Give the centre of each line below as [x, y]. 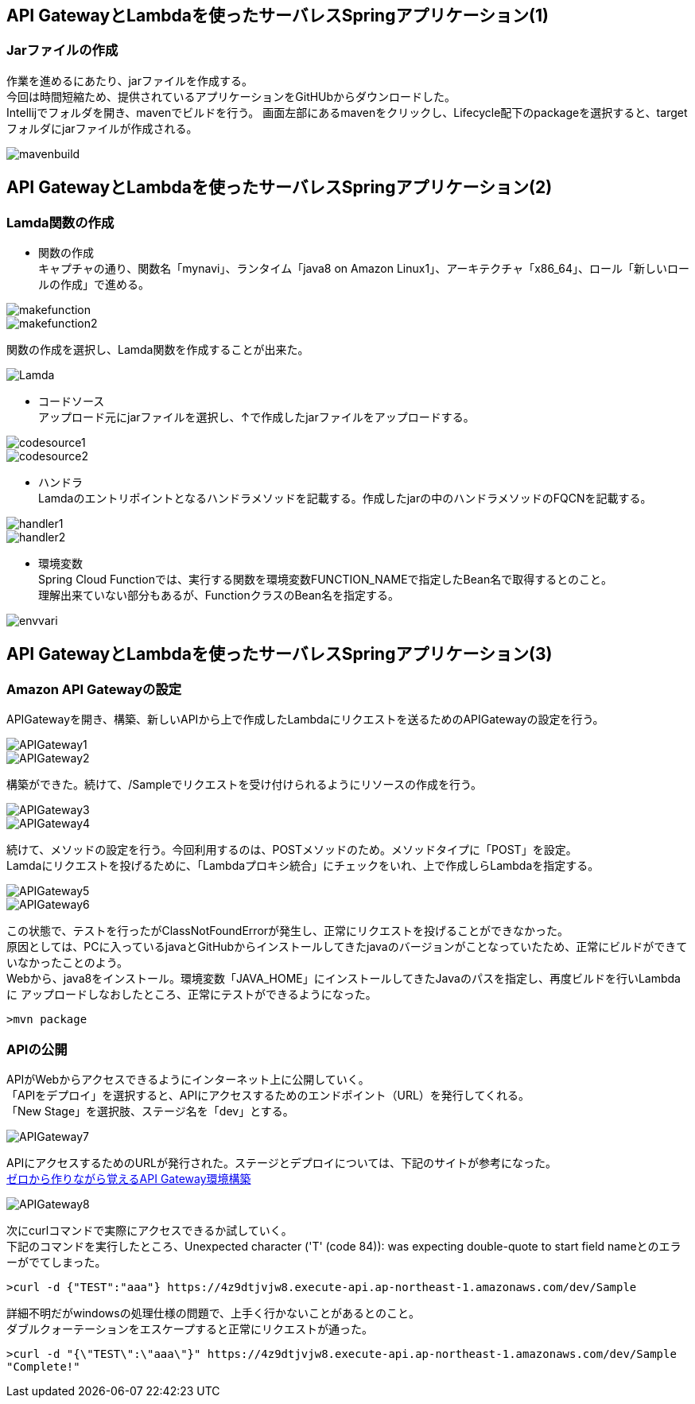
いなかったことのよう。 [68, 963]
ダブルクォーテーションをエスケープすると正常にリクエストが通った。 [190, 1328]
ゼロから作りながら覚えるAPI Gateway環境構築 [129, 1178]
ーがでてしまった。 [56, 1262]
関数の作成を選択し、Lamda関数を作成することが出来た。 [158, 350]
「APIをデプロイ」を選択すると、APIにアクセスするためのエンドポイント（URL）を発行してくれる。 [268, 1095]
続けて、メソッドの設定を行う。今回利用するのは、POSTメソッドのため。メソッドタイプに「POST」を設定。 [292, 850]
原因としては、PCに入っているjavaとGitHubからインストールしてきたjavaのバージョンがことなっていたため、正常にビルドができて [347, 947]
